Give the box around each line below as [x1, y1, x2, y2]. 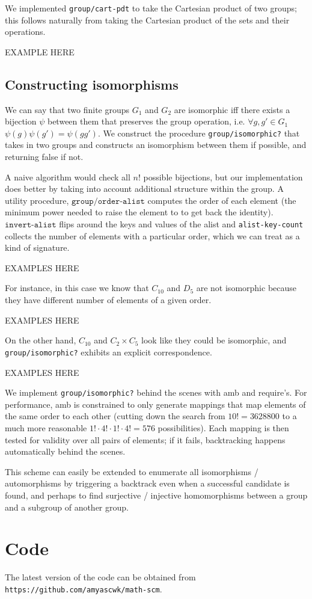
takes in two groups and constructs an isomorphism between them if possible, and [5, 138, 307, 151]
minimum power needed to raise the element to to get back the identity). [5, 206, 274, 218]
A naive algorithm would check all [5, 170, 130, 183]
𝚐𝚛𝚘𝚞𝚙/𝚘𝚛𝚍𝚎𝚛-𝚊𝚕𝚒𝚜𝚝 [71, 197, 145, 206]
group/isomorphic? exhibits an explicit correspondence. [5, 345, 212, 358]
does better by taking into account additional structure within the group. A [5, 182, 284, 195]
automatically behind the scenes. [5, 445, 126, 458]
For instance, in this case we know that [5, 281, 149, 294]
